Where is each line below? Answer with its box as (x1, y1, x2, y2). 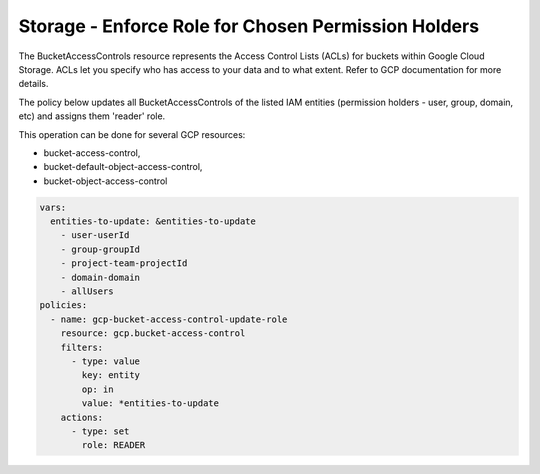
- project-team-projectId (60, 258, 188, 269)
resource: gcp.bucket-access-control (60, 328, 246, 339)
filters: (60, 341, 104, 353)
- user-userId (60, 230, 130, 241)
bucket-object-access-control (43, 175, 168, 187)
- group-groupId (60, 243, 140, 255)
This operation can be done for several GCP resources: (18, 128, 246, 140)
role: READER (81, 440, 146, 451)
